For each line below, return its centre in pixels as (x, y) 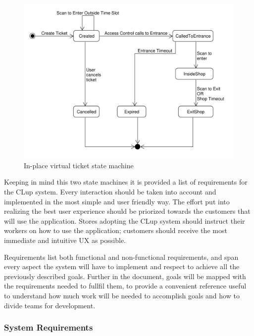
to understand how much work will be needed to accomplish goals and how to (122, 295)
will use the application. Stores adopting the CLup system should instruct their (125, 220)
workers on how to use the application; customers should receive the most (116, 230)
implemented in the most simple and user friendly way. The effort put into (117, 201)
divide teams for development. (50, 305)
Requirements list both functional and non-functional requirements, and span (121, 257)
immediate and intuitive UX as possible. (65, 240)
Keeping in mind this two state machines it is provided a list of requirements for (126, 182)
